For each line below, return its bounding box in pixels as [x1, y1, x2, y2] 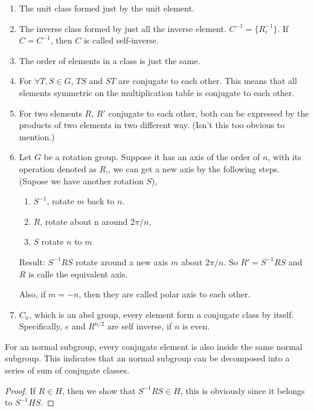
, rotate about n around [40, 215, 128, 227]
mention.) [19, 130, 55, 143]
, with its [268, 150, 301, 163]
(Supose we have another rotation [19, 174, 144, 187]
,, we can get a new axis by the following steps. [106, 162, 280, 175]
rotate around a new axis [75, 255, 168, 268]
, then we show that [62, 384, 136, 396]
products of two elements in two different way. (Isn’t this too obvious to [19, 118, 285, 131]
